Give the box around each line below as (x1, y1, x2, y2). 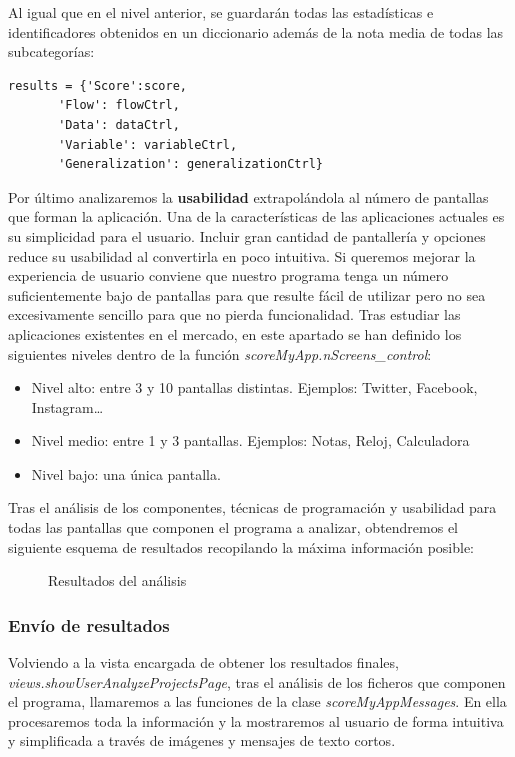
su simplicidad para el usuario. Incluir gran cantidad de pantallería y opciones (8, 225, 486, 246)
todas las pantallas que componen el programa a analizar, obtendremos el (8, 517, 459, 538)
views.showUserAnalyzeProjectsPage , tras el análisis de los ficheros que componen (8, 671, 506, 692)
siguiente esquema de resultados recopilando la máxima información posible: (8, 536, 475, 557)
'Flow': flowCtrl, (58, 98, 180, 113)
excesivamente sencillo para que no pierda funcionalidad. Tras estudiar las (8, 304, 461, 325)
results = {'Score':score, (8, 78, 187, 93)
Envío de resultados (8, 612, 170, 637)
